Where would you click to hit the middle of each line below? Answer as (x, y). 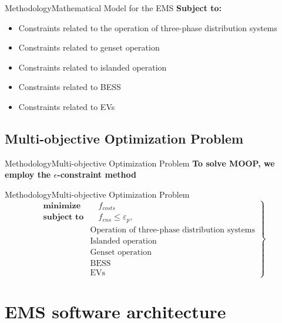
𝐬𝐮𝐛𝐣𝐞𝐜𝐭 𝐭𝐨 (63, 217)
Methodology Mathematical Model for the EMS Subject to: (113, 8)
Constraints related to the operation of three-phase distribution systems (148, 27)
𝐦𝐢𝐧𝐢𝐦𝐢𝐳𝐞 (62, 206)
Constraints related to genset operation (89, 47)
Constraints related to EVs (67, 106)
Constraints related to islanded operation (93, 67)
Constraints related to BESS (70, 87)
